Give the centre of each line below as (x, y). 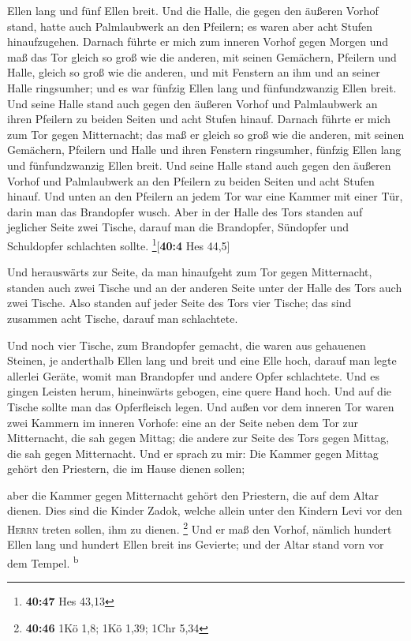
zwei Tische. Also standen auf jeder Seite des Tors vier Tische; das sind (179, 303)
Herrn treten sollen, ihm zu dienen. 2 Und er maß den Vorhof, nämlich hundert (200, 528)
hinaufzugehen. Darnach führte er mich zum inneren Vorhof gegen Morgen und (198, 41)
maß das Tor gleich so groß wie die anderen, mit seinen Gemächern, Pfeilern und (202, 56)
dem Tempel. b (43, 561)
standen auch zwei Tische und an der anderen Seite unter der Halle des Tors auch (205, 287)
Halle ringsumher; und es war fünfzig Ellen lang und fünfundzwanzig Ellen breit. (202, 87)
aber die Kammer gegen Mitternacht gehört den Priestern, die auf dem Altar (193, 495)
